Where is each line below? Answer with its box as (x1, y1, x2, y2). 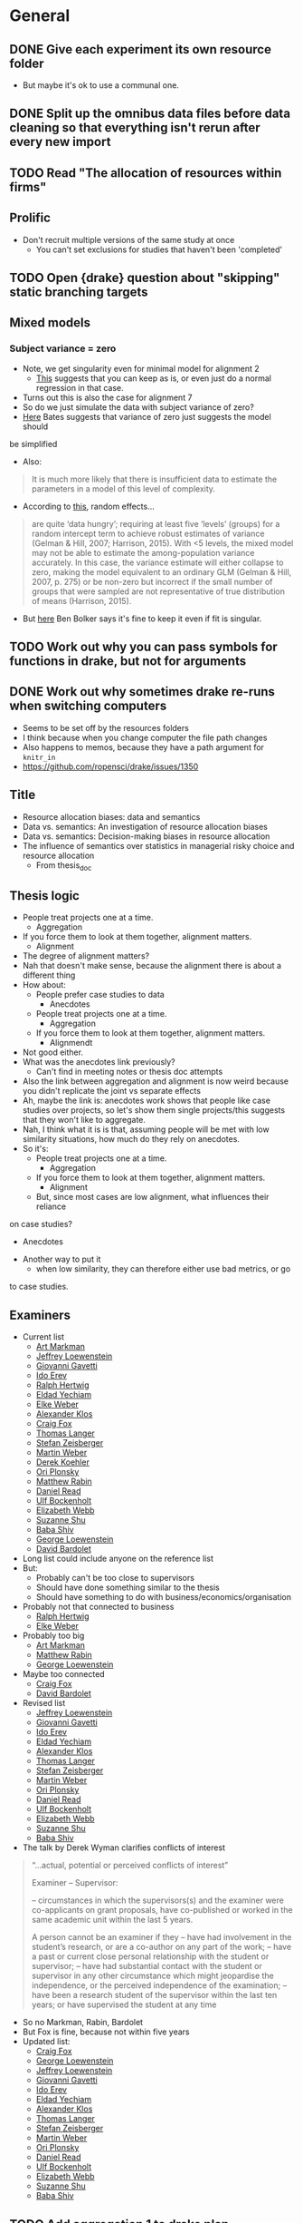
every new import (9, 134, 111, 150)
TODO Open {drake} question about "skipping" (9, 269, 280, 286)
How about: (22, 980, 66, 990)
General (9, 5, 71, 26)
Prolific (9, 210, 52, 226)
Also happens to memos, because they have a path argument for (22, 741, 265, 753)
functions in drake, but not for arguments (9, 654, 247, 669)
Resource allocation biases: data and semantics (22, 811, 201, 822)
